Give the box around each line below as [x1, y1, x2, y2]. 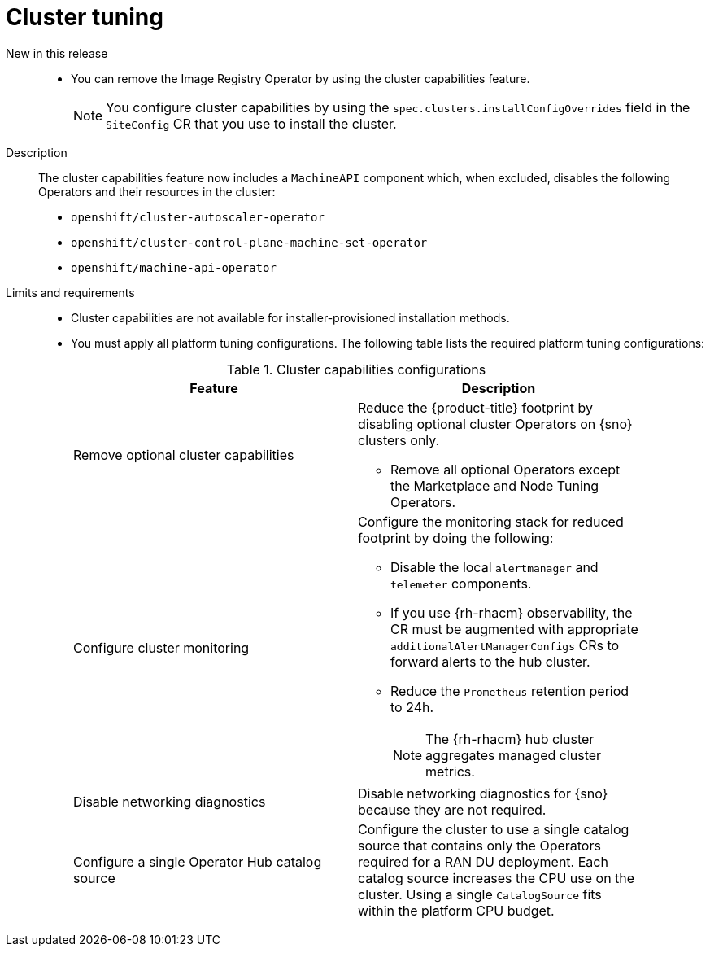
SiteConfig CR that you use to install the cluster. [106, 115, 397, 132]
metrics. [425, 763, 475, 780]
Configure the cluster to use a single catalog [358, 820, 629, 837]
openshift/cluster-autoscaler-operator [71, 210, 325, 224]
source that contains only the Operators [358, 837, 601, 854]
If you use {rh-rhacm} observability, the [390, 604, 633, 621]
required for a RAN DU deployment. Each [358, 853, 608, 870]
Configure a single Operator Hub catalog [73, 853, 322, 870]
